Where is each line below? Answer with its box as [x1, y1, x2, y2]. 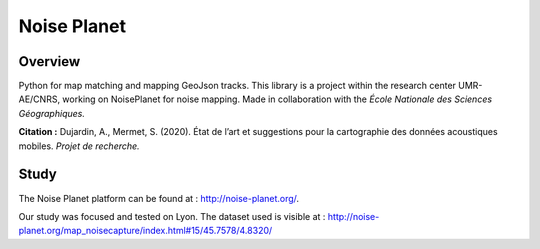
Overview [18, 53, 81, 70]
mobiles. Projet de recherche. [18, 140, 140, 152]
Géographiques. [18, 107, 85, 119]
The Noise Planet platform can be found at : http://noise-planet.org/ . [18, 192, 300, 204]
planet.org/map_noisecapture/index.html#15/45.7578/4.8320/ [18, 225, 273, 237]
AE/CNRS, [18, 93, 60, 105]
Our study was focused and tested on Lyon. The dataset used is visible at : [18, 210, 326, 222]
